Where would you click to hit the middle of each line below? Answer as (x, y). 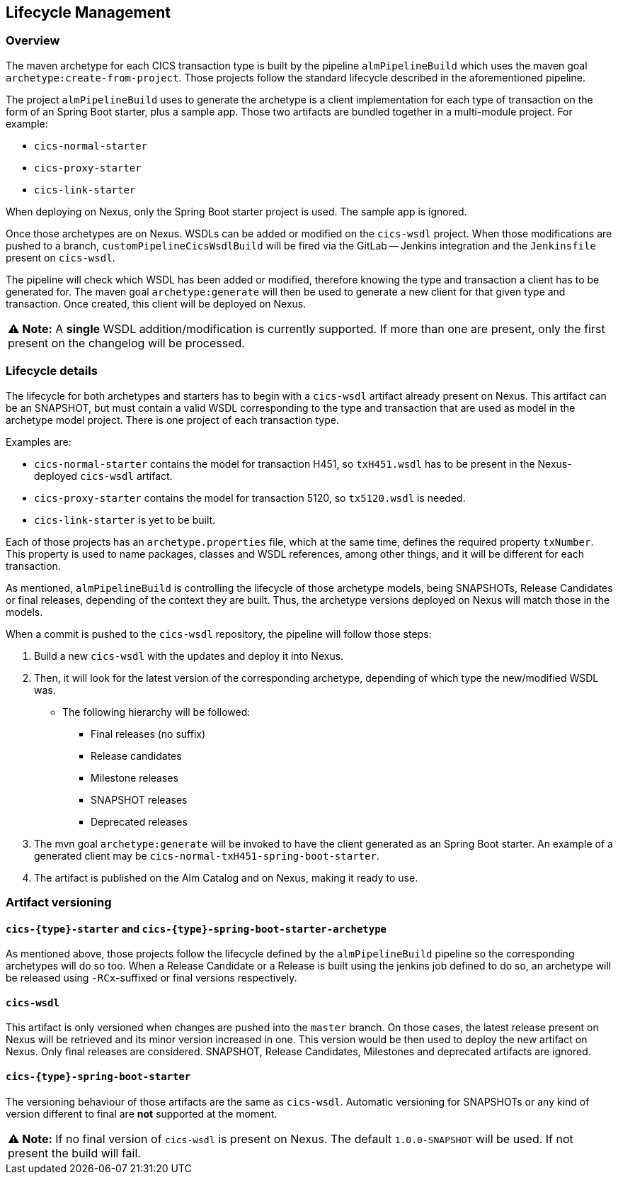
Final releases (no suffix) (148, 734)
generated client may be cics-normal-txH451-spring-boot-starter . (207, 855)
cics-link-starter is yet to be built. (125, 519)
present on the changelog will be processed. (126, 343)
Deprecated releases (139, 821)
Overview (33, 41)
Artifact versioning (59, 902)
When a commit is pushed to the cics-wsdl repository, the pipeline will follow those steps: (219, 634)
